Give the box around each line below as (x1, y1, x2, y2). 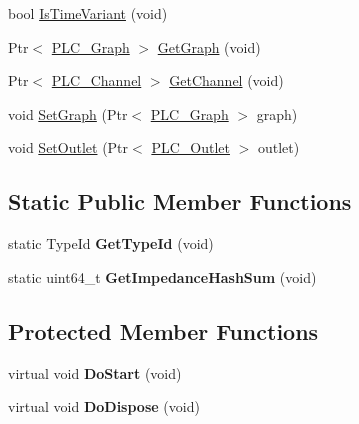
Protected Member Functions (8, 315, 319, 346)
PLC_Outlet (151, 137, 230, 158)
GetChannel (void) (169, 70, 284, 91)
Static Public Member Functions (8, 186, 352, 217)
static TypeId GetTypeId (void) (8, 233, 214, 254)
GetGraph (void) (157, 36, 261, 57)
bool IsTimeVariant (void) (8, 3, 168, 23)
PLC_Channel (51, 70, 142, 91)
